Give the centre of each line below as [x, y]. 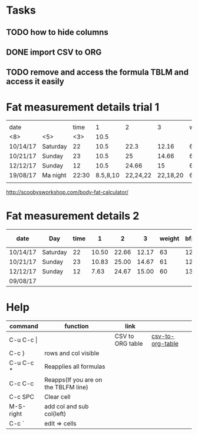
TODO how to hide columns [57, 32]
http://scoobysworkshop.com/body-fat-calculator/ [67, 192]
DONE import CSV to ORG [54, 52]
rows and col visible [72, 353]
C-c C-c [22, 384]
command [24, 326]
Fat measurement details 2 [73, 216]
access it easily [35, 81]
